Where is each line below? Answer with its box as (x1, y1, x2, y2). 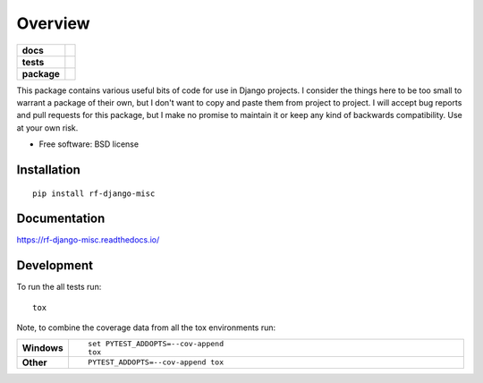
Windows (21, 341, 64, 353)
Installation (16, 162, 80, 177)
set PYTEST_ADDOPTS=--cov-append (88, 338, 224, 348)
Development (16, 258, 94, 273)
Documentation (16, 211, 106, 226)
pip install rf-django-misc (32, 188, 156, 199)
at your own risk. (16, 122, 79, 133)
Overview (16, 13, 90, 33)
